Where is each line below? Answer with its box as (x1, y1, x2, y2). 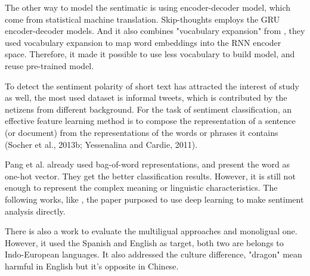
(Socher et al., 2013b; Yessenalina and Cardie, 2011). (5, 138, 198, 150)
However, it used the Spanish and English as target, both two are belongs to (5, 236, 284, 249)
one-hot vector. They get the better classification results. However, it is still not (5, 169, 296, 182)
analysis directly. (5, 204, 66, 217)
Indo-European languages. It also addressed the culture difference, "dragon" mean (5, 248, 302, 261)
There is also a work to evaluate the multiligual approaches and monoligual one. (5, 225, 297, 237)
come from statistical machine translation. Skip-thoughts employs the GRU (5, 13, 280, 25)
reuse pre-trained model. (5, 59, 94, 72)
